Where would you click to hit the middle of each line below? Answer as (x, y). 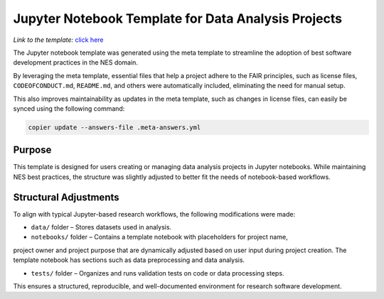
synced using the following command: (69, 108)
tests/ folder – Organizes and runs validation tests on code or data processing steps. (158, 273)
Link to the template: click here (58, 40)
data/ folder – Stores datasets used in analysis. (101, 227)
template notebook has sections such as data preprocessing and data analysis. (129, 260)
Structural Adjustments (66, 197)
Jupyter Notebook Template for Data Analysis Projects (178, 18)
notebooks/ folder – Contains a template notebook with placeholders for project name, (159, 237)
